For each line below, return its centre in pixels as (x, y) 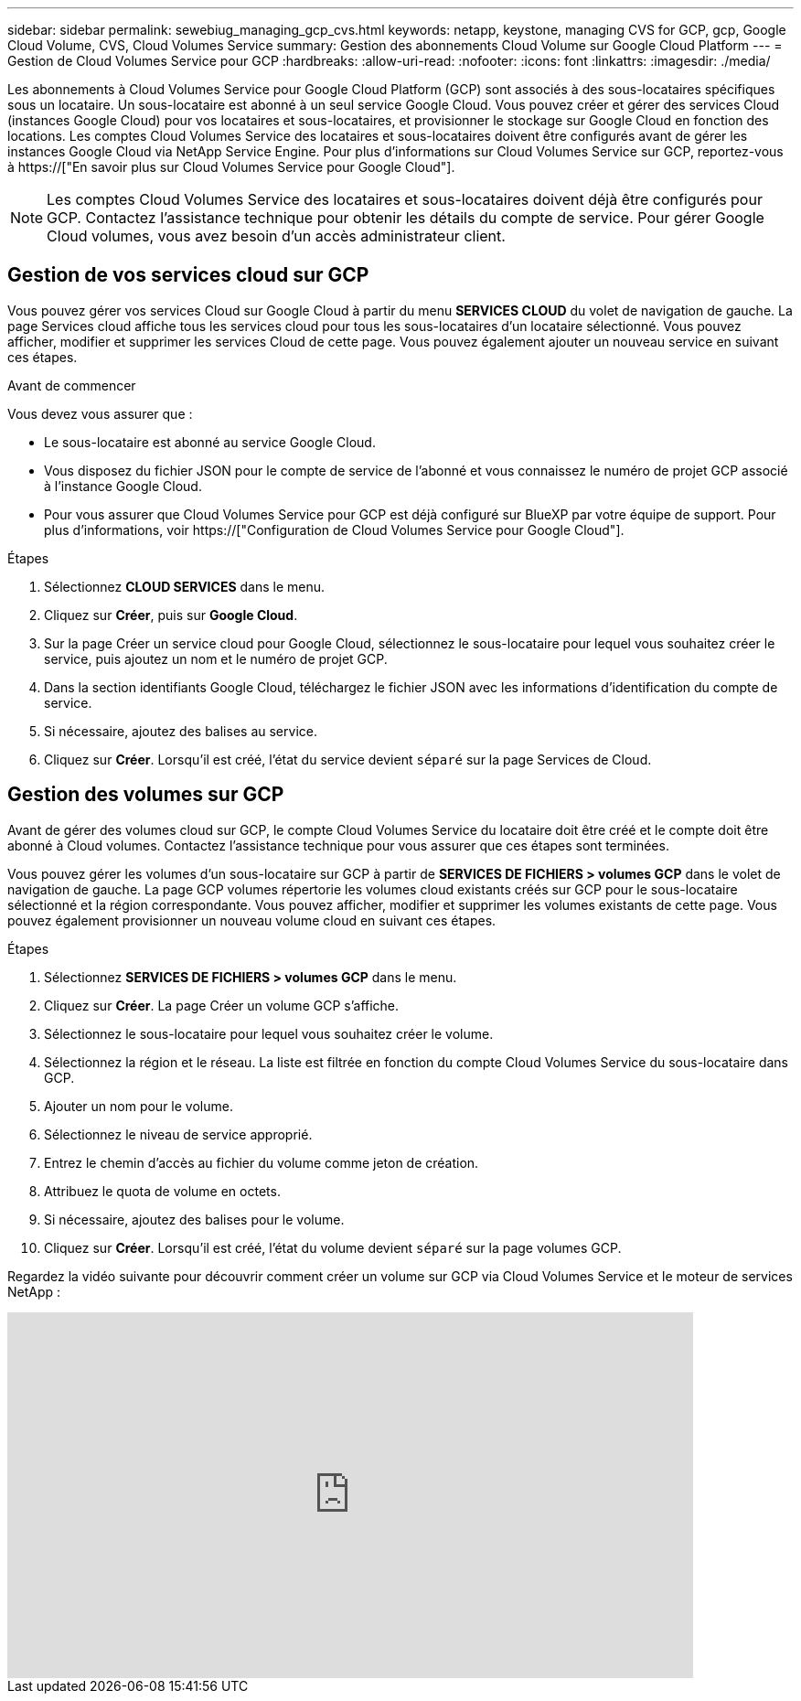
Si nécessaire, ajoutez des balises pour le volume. (194, 1219)
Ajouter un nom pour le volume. (139, 1106)
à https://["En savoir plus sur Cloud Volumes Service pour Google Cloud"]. (231, 167)
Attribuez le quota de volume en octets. (162, 1191)
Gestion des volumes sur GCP (146, 795)
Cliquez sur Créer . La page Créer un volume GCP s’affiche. (222, 1005)
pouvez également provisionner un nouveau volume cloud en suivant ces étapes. (252, 920)
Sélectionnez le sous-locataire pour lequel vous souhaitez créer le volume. (269, 1033)
